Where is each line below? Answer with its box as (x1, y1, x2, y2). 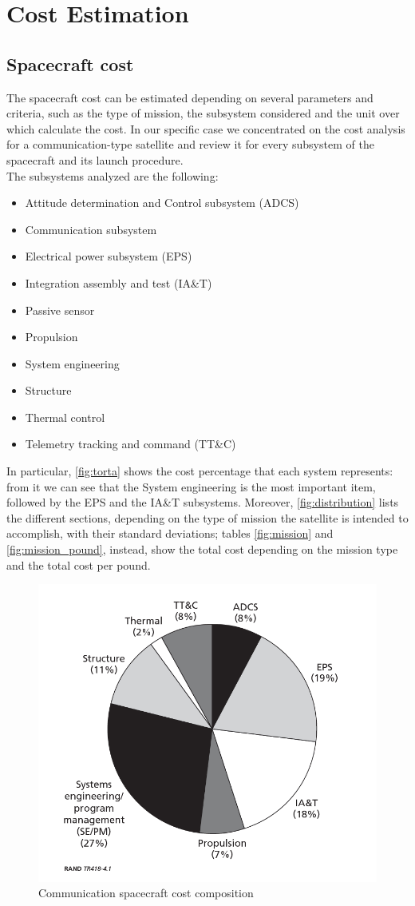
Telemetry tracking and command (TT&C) (25, 435, 236, 452)
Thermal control (25, 408, 105, 425)
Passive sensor (25, 301, 95, 318)
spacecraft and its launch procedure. (6, 151, 184, 168)
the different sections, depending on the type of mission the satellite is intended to (6, 509, 409, 526)
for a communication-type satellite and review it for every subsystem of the (6, 136, 374, 153)
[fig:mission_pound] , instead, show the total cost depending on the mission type (6, 541, 398, 558)
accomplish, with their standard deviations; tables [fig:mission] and (6, 525, 334, 542)
